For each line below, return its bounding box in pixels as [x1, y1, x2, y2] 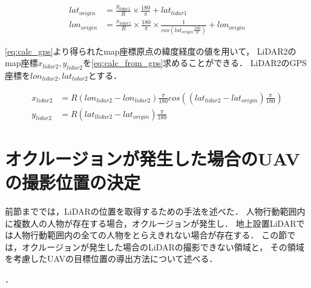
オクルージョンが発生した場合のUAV [5, 146, 300, 170]
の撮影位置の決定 [5, 170, 141, 195]
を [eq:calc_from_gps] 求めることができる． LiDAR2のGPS [83, 56, 307, 69]
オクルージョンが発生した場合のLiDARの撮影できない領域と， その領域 [21, 240, 304, 253]
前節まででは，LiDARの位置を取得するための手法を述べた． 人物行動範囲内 [5, 204, 306, 217]
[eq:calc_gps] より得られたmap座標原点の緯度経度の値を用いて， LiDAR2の [5, 44, 296, 57]
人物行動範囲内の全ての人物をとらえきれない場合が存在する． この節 [13, 229, 287, 241]
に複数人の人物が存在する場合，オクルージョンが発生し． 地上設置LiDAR [5, 216, 296, 229]
